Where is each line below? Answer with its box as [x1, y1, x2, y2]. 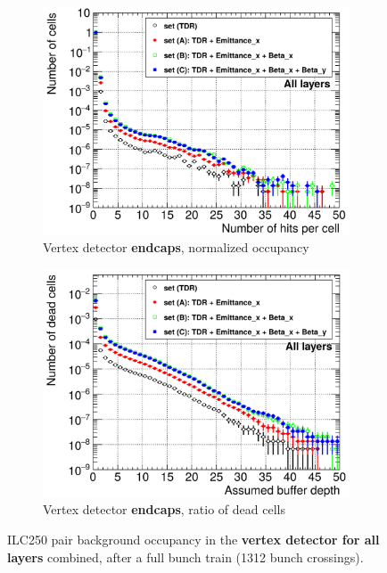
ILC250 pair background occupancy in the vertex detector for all [7, 530, 380, 548]
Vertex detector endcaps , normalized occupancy [43, 238, 309, 257]
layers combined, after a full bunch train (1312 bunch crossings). [7, 547, 364, 566]
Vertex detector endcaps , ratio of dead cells [43, 500, 285, 519]
